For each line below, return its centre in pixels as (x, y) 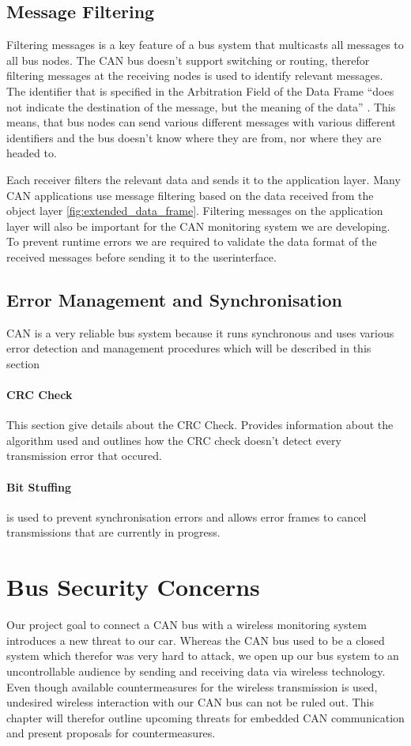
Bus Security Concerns (133, 587)
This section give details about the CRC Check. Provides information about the (200, 425)
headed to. (32, 153)
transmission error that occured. (84, 456)
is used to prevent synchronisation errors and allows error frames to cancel (187, 516)
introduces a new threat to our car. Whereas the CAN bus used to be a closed (196, 640)
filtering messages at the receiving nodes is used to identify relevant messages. (195, 75)
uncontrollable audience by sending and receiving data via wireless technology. (196, 671)
